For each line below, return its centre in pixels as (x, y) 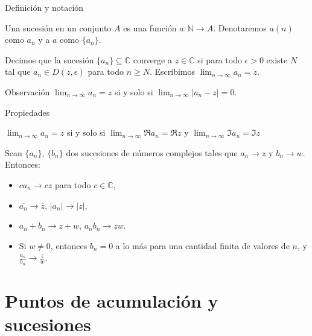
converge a (153, 59)
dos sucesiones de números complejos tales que (152, 152)
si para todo (220, 59)
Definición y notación (44, 7)
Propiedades (27, 112)
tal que (18, 71)
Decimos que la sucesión (49, 59)
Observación (27, 91)
